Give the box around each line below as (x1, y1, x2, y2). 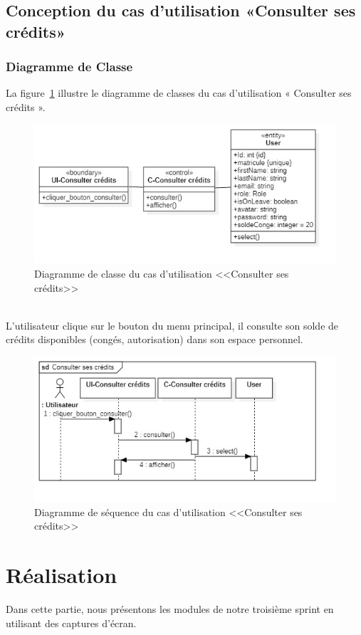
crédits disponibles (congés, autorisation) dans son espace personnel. (6, 332, 303, 347)
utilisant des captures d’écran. (6, 615, 137, 630)
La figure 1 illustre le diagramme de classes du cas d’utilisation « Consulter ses (6, 85, 352, 100)
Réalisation (6, 560, 117, 589)
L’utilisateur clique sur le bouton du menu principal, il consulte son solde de (6, 317, 339, 332)
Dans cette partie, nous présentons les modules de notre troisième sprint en (6, 602, 334, 616)
